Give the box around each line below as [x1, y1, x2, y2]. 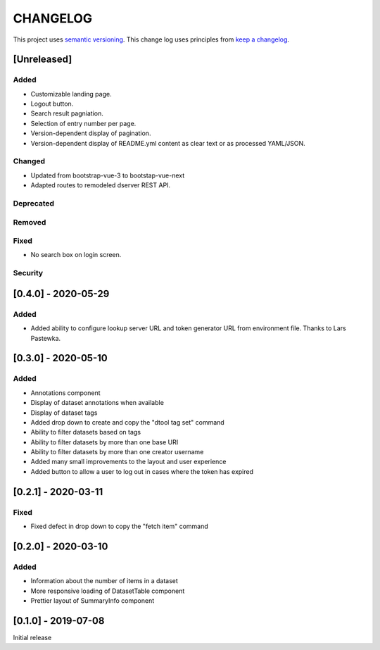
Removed [13, 217, 46, 227]
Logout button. [30, 99, 74, 108]
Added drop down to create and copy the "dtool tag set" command [30, 418, 224, 426]
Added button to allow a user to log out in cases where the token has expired [30, 467, 253, 475]
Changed [13, 156, 46, 166]
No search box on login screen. [30, 251, 122, 259]
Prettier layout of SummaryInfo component [30, 596, 155, 605]
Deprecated [13, 198, 55, 208]
